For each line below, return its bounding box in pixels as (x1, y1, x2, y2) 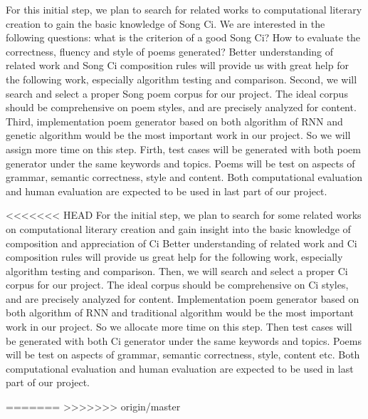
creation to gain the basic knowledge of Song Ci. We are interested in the (6, 16, 325, 31)
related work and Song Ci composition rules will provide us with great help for (6, 58, 349, 73)
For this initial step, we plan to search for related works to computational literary (6, 2, 362, 16)
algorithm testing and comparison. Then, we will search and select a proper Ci (6, 263, 348, 278)
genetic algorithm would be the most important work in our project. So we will (6, 128, 351, 143)
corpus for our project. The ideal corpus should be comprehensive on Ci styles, (6, 277, 349, 292)
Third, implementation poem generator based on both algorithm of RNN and (6, 113, 343, 128)
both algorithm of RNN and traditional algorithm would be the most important (6, 305, 354, 320)
